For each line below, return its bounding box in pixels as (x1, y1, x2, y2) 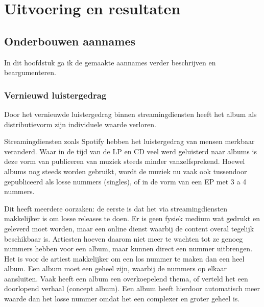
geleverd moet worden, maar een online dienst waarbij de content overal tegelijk (4, 223, 254, 233)
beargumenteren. (4, 67, 56, 78)
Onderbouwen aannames (4, 33, 135, 49)
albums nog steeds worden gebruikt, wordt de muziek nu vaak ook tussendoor (4, 166, 247, 176)
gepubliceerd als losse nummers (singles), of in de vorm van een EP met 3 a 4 (4, 176, 247, 186)
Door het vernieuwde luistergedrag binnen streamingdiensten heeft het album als (4, 108, 257, 119)
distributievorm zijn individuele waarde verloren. (4, 119, 156, 129)
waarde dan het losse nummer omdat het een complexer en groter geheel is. (4, 293, 240, 304)
